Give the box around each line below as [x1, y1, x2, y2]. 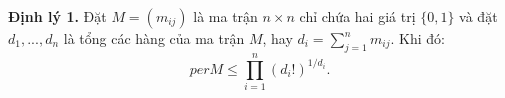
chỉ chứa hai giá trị [299, 6, 416, 26]
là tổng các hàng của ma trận [63, 28, 245, 48]
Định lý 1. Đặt [8, 6, 107, 26]
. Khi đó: [390, 28, 445, 48]
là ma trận [193, 6, 258, 26]
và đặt [459, 6, 498, 26]
